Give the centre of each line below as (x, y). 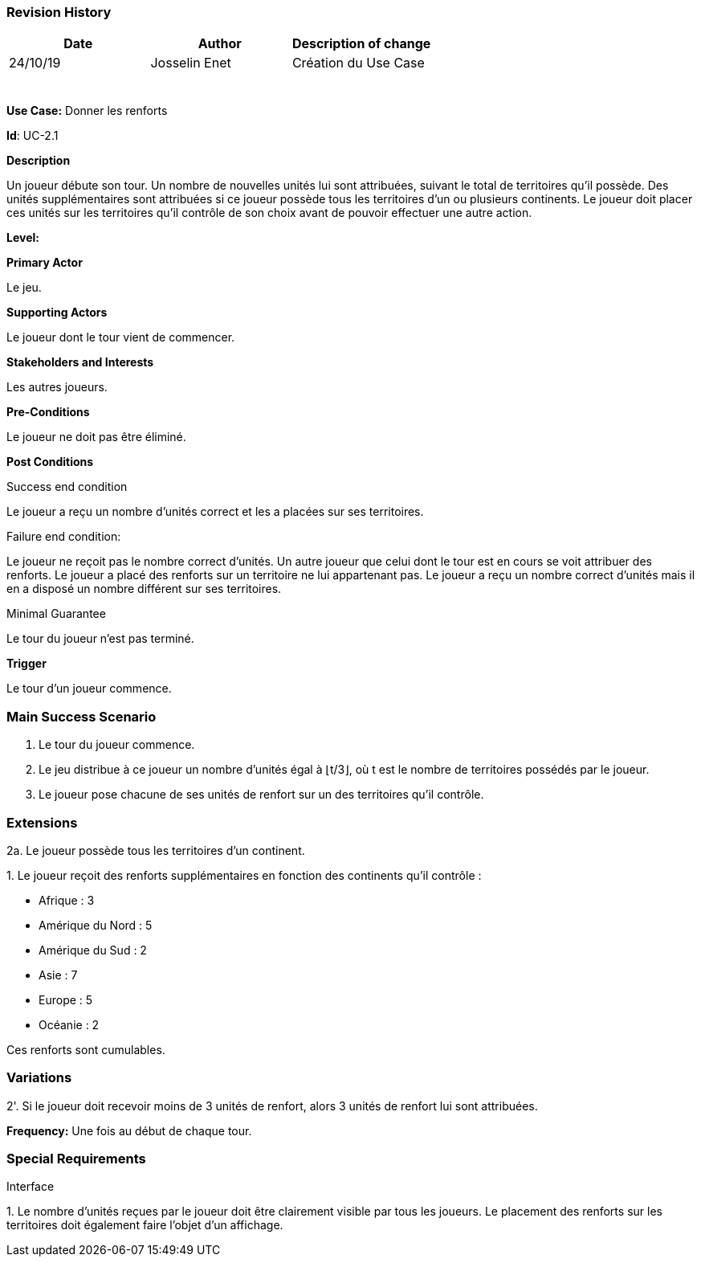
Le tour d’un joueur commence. (89, 689)
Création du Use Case (358, 63)
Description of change (361, 44)
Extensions (42, 822)
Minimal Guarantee (56, 614)
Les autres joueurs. (57, 387)
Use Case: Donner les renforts (87, 111)
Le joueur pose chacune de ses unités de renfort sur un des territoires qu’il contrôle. (261, 795)
